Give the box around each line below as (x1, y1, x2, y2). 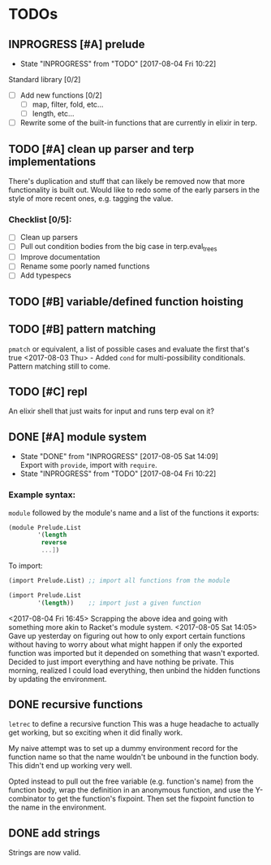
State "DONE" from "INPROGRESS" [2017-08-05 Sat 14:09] (19, 452, 219, 461)
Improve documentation (19, 252, 101, 262)
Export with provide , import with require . (19, 461, 158, 470)
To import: (8, 561, 43, 570)
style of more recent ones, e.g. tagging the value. (8, 194, 174, 203)
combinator (8, 794, 47, 804)
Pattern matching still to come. (8, 361, 111, 371)
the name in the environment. (8, 802, 107, 812)
